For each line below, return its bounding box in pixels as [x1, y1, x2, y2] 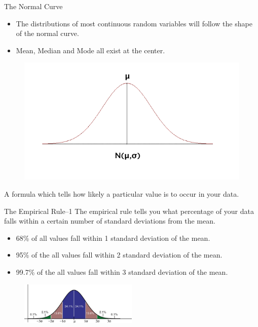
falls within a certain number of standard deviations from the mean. [4, 215, 215, 226]
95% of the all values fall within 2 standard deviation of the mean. [16, 249, 223, 260]
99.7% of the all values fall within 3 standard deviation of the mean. [16, 266, 228, 277]
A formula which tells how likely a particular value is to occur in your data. [4, 188, 239, 199]
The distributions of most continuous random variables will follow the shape [16, 18, 252, 28]
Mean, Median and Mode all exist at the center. [16, 45, 165, 55]
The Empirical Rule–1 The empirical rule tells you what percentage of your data [4, 205, 254, 216]
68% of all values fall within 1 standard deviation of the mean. [16, 232, 210, 243]
